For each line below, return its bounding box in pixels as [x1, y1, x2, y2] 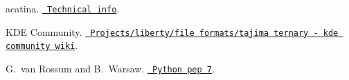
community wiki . [6, 38, 78, 52]
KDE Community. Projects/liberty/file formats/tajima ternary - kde [6, 24, 339, 39]
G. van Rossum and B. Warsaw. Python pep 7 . [6, 61, 215, 75]
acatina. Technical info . [6, 1, 120, 15]
